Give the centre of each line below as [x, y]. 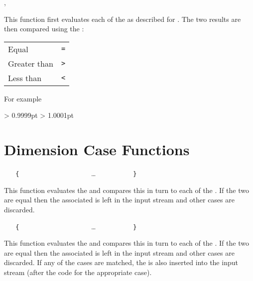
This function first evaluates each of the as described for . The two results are [123, 19]
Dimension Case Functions [97, 149]
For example [23, 98]
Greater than [31, 63]
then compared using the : [44, 29]
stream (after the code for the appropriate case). [78, 272]
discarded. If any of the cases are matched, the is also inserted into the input [121, 262]
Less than [25, 78]
